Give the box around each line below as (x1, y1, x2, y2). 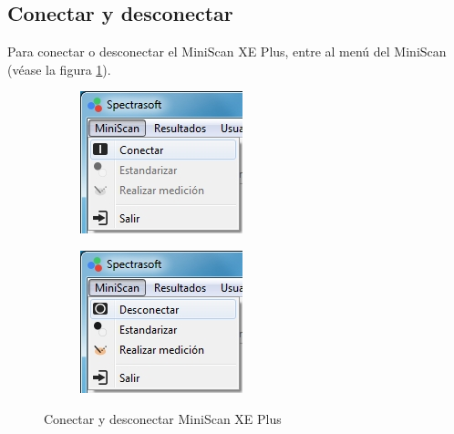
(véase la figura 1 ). (7, 59, 111, 78)
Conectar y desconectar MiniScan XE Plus (44, 408, 282, 428)
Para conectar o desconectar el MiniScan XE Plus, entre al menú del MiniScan (7, 42, 447, 61)
